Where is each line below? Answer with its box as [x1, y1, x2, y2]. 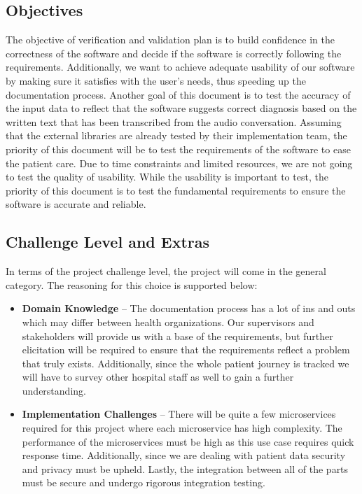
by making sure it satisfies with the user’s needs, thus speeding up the [6, 73, 306, 87]
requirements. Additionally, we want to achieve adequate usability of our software [6, 59, 355, 74]
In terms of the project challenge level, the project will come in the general [6, 264, 326, 278]
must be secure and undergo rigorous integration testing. [22, 475, 265, 490]
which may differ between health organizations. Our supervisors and [22, 314, 314, 329]
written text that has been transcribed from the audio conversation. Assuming [6, 114, 342, 129]
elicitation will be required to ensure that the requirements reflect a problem [22, 342, 350, 357]
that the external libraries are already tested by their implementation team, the [6, 128, 347, 143]
